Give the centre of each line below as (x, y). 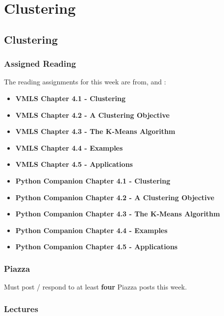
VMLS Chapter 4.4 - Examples (69, 147)
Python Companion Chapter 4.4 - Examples (91, 230)
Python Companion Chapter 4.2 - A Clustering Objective (115, 197)
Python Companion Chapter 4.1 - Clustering (93, 180)
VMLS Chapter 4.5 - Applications (74, 164)
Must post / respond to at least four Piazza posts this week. (96, 287)
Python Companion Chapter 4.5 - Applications (97, 247)
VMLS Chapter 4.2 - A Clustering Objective (92, 115)
